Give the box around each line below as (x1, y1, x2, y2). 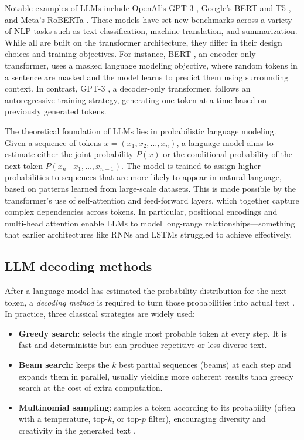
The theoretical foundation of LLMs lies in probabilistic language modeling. (5, 124, 276, 137)
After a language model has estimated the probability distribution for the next (5, 285, 287, 297)
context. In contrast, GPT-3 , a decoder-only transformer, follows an (5, 82, 251, 94)
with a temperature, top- (18, 412, 108, 425)
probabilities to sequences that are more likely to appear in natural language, (5, 171, 282, 183)
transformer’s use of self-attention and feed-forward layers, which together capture (5, 194, 299, 206)
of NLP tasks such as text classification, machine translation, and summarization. (5, 25, 298, 37)
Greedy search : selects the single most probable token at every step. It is (18, 327, 287, 339)
